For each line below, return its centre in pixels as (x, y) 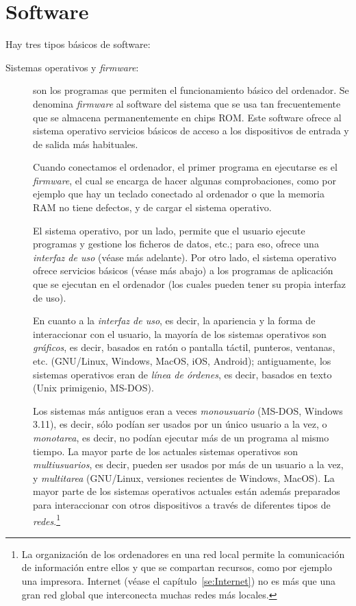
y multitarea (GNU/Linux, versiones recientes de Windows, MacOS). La (184, 477)
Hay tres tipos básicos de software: (78, 44)
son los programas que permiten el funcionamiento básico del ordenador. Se (191, 90)
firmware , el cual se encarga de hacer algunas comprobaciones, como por (185, 180)
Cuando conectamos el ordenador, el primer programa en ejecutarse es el (185, 167)
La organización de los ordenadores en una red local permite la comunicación (183, 554)
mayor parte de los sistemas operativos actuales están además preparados (187, 491)
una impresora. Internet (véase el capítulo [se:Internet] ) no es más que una (179, 580)
